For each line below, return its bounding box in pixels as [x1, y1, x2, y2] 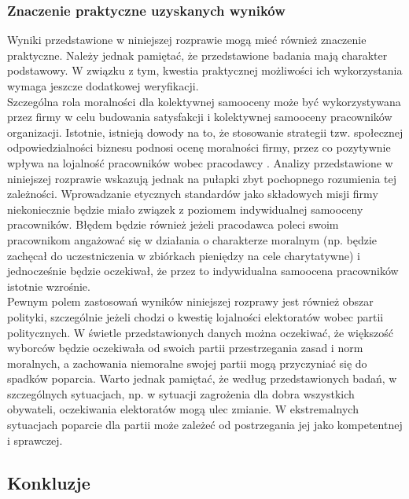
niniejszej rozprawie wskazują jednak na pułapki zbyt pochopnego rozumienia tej [7, 170, 397, 186]
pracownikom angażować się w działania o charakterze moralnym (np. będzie [7, 231, 378, 248]
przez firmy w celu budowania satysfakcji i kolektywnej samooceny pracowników [7, 108, 392, 125]
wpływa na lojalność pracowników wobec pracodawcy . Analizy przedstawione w [7, 154, 393, 171]
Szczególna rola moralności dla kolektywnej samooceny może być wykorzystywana [7, 93, 401, 109]
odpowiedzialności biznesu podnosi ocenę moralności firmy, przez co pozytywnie [7, 139, 391, 156]
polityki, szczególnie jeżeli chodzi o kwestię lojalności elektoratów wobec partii [7, 308, 384, 325]
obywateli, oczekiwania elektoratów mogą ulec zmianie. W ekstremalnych [7, 401, 359, 417]
